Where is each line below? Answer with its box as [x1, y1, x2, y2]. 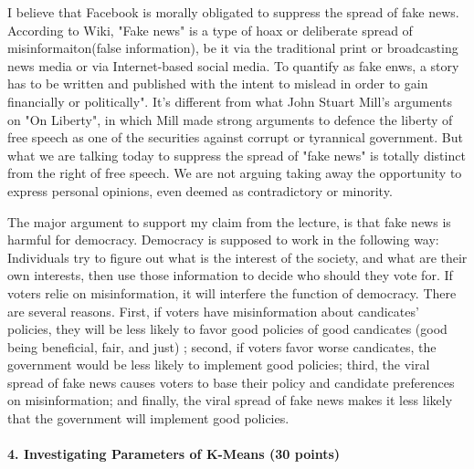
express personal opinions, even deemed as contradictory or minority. [7, 181, 393, 200]
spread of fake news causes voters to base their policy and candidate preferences [7, 372, 455, 391]
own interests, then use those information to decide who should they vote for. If [7, 266, 453, 285]
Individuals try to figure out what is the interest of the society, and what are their [7, 247, 468, 266]
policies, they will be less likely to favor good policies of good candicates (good [7, 319, 448, 339]
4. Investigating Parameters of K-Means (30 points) [7, 444, 341, 464]
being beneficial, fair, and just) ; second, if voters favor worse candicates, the [7, 337, 437, 356]
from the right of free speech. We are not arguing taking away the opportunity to [7, 163, 462, 182]
